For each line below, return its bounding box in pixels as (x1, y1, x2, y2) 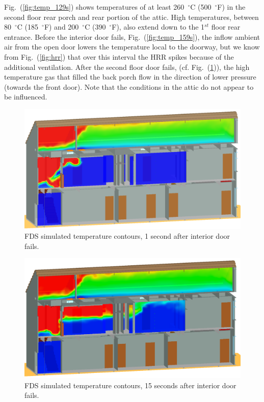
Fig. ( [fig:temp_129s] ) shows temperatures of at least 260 (4, 2, 184, 12)
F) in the (217, 2, 246, 12)
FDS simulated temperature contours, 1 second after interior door (24, 231, 230, 241)
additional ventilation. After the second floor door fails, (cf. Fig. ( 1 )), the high (4, 61, 250, 72)
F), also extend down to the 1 (112, 21, 205, 32)
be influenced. (4, 91, 47, 102)
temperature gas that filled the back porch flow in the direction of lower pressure (4, 71, 256, 82)
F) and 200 (44, 21, 79, 32)
